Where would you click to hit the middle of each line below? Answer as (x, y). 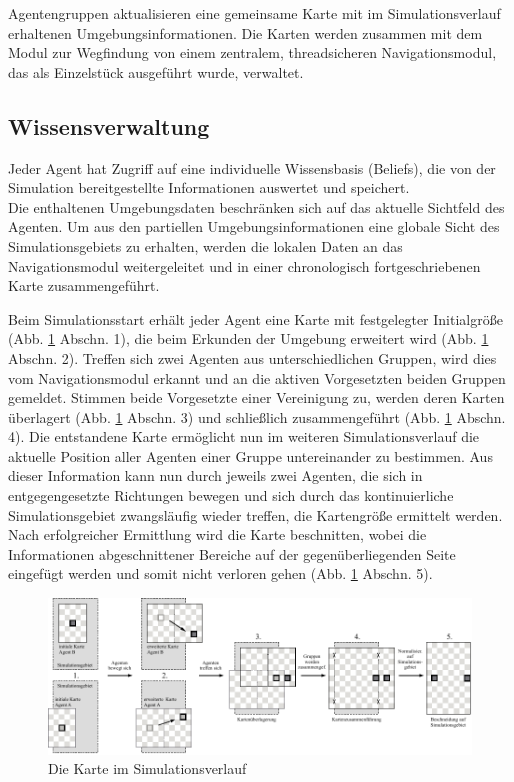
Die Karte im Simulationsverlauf (147, 768)
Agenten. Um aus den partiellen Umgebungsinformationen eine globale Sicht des (254, 226)
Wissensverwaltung (109, 125)
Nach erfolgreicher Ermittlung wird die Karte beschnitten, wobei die (217, 534)
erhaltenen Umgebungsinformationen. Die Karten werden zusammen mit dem (245, 32)
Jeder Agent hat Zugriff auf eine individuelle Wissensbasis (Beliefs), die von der (252, 167)
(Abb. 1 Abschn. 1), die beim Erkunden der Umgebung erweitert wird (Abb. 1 (248, 338)
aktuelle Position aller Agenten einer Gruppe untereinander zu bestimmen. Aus (250, 455)
